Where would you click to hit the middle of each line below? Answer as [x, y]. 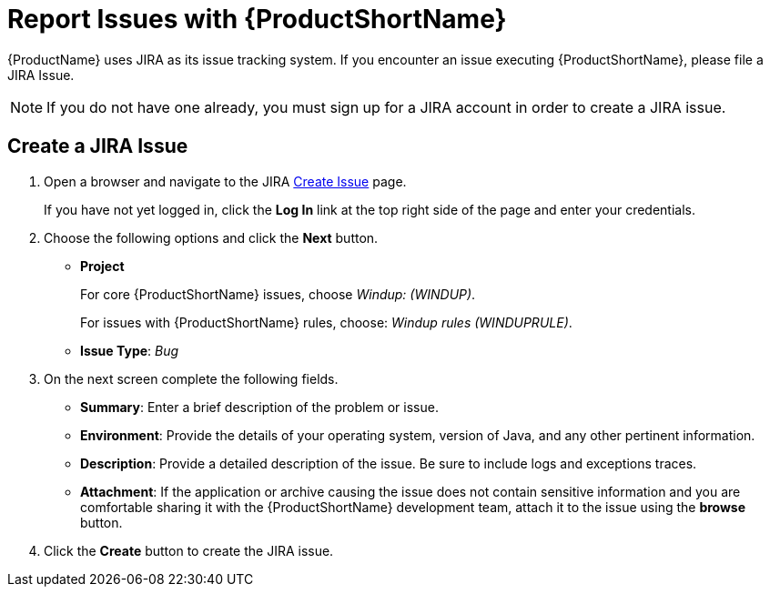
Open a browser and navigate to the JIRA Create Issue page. [225, 181]
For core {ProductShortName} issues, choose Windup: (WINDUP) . [278, 294]
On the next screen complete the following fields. [191, 378]
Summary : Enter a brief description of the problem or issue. [259, 407]
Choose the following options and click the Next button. [211, 237]
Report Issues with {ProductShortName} [257, 19]
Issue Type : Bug [130, 350]
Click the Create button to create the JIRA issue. [189, 550]
